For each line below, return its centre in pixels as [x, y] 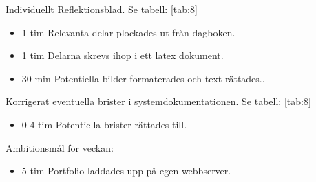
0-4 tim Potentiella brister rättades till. [104, 124]
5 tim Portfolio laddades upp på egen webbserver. [126, 171]
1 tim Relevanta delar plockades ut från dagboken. [128, 32]
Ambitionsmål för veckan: [60, 147]
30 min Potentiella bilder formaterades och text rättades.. [143, 78]
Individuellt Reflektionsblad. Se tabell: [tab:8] [102, 9]
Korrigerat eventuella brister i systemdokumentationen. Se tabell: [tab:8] [158, 101]
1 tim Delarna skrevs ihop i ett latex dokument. [123, 55]
